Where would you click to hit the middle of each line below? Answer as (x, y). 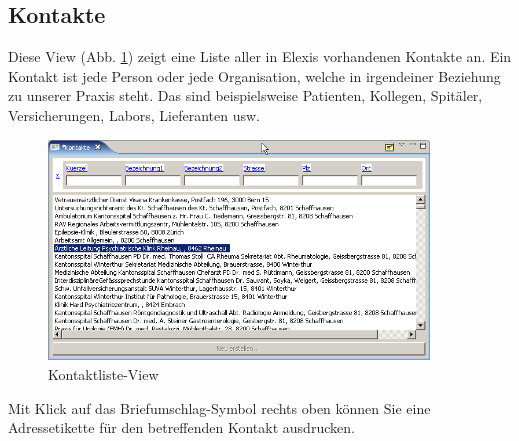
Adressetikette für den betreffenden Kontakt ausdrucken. (181, 427)
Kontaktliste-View (103, 374)
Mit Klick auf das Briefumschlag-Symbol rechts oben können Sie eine (219, 407)
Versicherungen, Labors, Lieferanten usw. (134, 114)
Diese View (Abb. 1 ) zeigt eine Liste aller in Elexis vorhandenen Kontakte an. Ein (260, 56)
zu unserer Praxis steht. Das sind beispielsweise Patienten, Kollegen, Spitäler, (245, 95)
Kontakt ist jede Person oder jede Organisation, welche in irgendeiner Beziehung (254, 75)
